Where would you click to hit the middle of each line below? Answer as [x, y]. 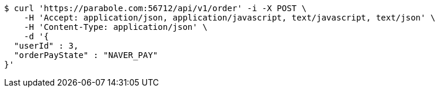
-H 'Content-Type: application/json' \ [116, 27]
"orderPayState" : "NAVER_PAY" [86, 55]
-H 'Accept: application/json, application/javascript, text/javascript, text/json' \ [230, 18]
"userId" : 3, [46, 46]
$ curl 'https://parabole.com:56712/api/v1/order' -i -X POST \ [156, 8]
